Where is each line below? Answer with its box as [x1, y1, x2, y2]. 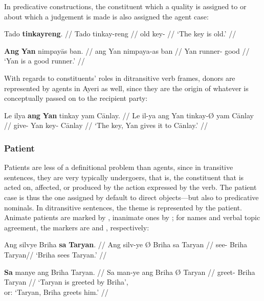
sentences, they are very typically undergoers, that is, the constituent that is [4, 171, 244, 182]
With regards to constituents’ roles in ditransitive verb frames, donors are [4, 72, 235, 83]
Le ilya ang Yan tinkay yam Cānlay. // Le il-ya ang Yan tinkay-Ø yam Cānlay [4, 110, 254, 120]
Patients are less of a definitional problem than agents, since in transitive [4, 162, 233, 173]
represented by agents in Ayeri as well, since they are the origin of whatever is [4, 82, 249, 93]
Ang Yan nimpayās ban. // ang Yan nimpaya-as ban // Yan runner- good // [4, 45, 250, 56]
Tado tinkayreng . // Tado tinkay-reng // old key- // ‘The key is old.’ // [4, 28, 236, 39]
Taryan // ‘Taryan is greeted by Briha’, [4, 276, 128, 287]
